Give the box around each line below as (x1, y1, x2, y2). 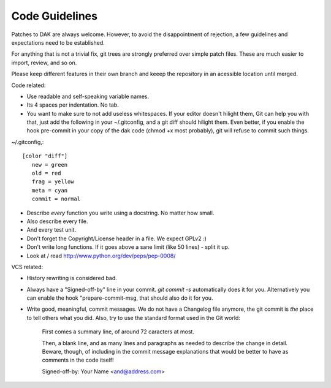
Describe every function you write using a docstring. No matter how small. (26, 209, 215, 216)
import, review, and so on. (11, 59, 77, 66)
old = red (31, 170, 61, 177)
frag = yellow (31, 178, 74, 185)
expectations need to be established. (11, 39, 105, 46)
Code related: (11, 82, 46, 89)
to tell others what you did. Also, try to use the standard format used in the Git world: (26, 314, 240, 321)
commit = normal (31, 196, 81, 202)
